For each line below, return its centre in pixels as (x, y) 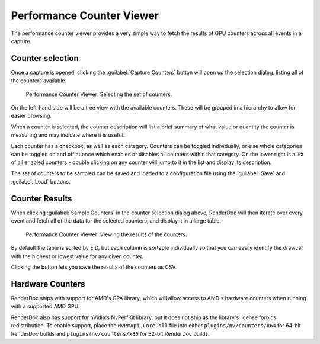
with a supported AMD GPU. (45, 306)
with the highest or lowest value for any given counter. (77, 256)
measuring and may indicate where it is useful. (68, 135)
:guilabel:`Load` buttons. (41, 182)
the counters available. (39, 81)
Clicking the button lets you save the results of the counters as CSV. (94, 267)
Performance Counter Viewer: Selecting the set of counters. (99, 94)
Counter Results (41, 198)
